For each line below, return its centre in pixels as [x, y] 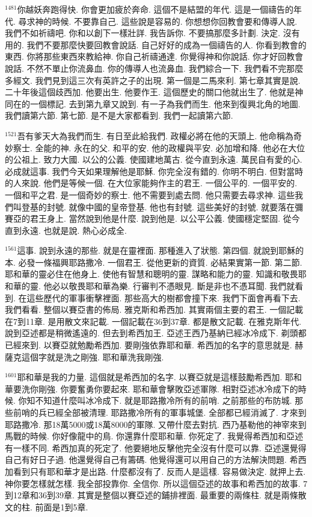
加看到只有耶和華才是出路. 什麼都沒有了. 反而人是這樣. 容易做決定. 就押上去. [155, 471]
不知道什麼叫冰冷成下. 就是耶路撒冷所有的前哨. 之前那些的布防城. [164, 400]
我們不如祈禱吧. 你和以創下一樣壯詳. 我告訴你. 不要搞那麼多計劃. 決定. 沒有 [152, 33]
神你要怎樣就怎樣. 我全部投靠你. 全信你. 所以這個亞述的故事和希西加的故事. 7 [156, 483]
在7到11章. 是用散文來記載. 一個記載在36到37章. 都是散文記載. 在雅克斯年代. [153, 321]
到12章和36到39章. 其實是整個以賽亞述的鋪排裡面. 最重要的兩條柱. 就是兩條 [151, 495]
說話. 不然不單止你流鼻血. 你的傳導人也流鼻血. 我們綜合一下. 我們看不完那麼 [154, 68]
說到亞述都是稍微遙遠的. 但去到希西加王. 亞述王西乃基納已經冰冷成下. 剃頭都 [156, 333]
